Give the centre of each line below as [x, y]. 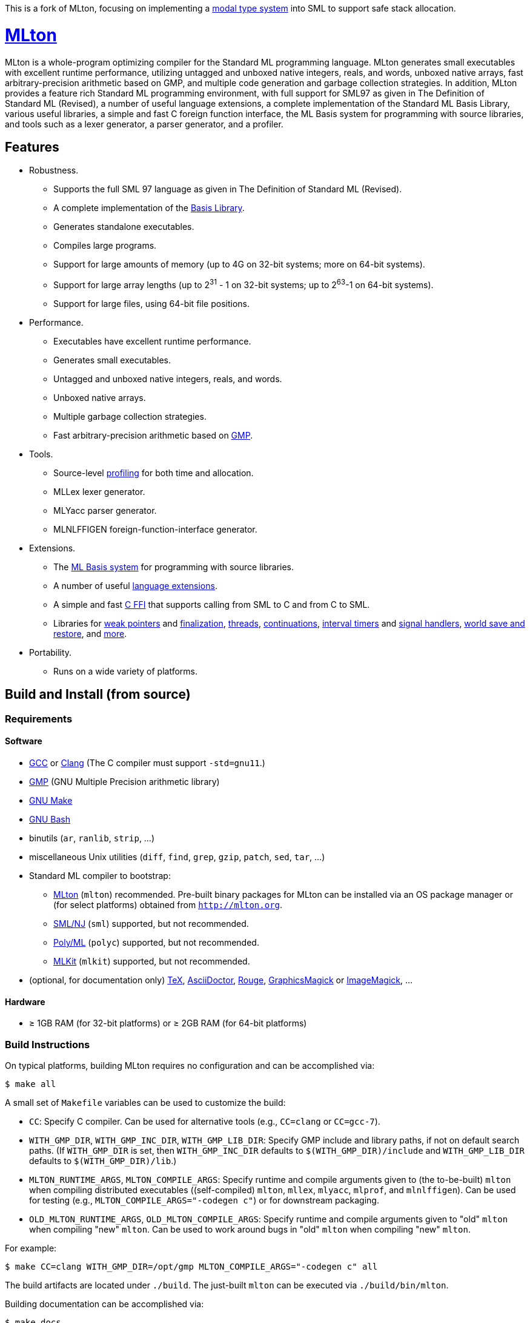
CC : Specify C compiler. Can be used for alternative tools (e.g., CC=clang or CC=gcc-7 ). [205, 1122]
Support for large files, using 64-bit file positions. [152, 304]
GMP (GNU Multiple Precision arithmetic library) [124, 782]
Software [24, 741]
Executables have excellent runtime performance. [152, 341]
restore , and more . [90, 634]
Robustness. [54, 170]
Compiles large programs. [105, 246]
